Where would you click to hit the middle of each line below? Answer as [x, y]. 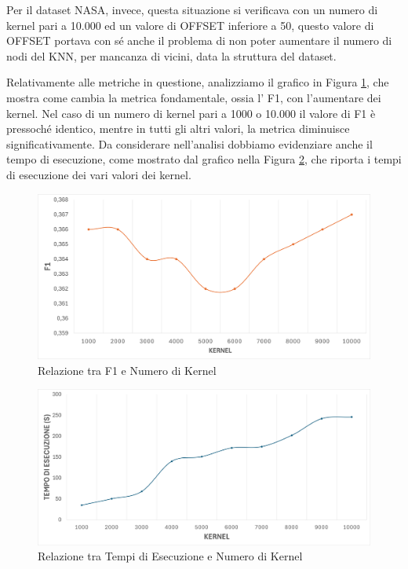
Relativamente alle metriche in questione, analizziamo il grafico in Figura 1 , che [198, 82]
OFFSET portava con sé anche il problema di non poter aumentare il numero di [199, 40]
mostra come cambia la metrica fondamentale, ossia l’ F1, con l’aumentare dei [194, 97]
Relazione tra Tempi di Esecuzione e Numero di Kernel [170, 556]
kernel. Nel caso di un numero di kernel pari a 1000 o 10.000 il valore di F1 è [191, 113]
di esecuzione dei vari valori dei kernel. [99, 174]
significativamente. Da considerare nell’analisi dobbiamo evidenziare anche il [189, 143]
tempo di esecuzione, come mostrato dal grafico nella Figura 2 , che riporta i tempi [204, 159]
